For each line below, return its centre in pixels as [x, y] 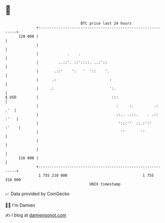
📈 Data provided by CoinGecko [37, 194]
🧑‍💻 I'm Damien [20, 205]
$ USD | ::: [62, 97]
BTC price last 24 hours [106, 23]
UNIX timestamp [105, 184]
